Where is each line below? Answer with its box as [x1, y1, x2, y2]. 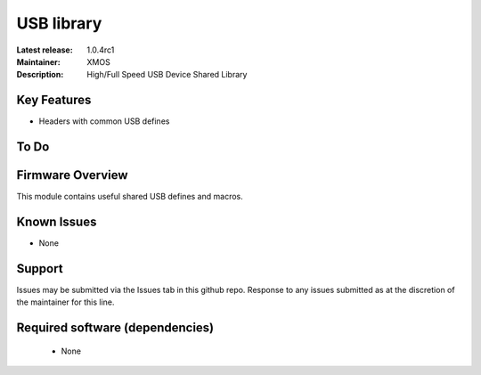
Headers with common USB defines [38, 116, 170, 126]
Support [16, 261, 63, 276]
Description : [16, 69, 64, 80]
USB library [16, 13, 102, 33]
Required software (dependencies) [16, 321, 215, 336]
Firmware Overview [16, 167, 128, 183]
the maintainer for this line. [16, 297, 115, 307]
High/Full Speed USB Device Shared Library [86, 69, 248, 80]
